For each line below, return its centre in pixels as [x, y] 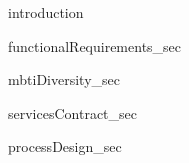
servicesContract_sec [72, 112]
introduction [46, 12]
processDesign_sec [65, 146]
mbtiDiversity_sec [64, 79]
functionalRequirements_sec [95, 45]
